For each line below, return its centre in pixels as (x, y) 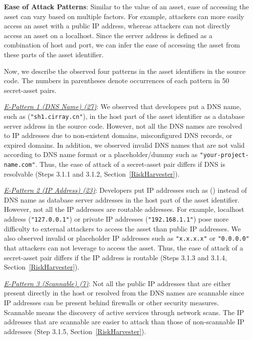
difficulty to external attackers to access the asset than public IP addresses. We (123, 228)
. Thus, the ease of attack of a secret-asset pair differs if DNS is (130, 164)
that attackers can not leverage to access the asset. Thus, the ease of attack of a (124, 247)
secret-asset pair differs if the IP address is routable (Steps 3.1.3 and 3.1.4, (116, 257)
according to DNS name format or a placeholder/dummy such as (101, 154)
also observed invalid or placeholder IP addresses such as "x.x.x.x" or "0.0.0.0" (127, 238)
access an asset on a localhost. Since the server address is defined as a (108, 35)
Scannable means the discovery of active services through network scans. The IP (124, 312)
